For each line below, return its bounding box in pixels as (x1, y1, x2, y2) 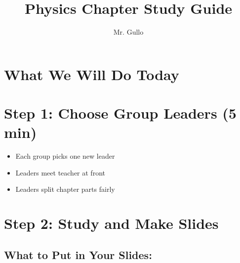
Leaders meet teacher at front (15, 167, 105, 177)
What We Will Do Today (4, 64, 179, 84)
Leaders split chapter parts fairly (15, 184, 115, 194)
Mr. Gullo (113, 27, 144, 37)
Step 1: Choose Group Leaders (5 (4, 103, 237, 123)
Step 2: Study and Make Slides (4, 213, 219, 233)
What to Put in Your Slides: (4, 247, 152, 262)
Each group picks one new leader (15, 151, 115, 161)
